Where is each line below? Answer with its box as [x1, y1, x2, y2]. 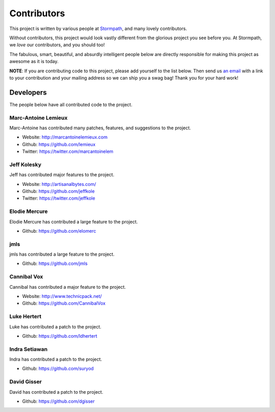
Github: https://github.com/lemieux [22, 141, 96, 147]
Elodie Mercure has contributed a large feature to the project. [9, 218, 138, 225]
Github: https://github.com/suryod [22, 366, 94, 372]
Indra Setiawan [9, 345, 48, 352]
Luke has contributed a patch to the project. [9, 323, 102, 329]
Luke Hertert [9, 313, 42, 320]
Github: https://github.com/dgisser [22, 398, 95, 404]
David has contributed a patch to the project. [9, 389, 103, 395]
